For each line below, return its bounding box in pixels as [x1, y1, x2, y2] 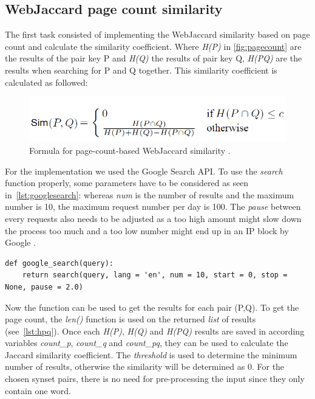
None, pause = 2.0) [5, 282, 83, 291]
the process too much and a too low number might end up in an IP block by [5, 224, 289, 237]
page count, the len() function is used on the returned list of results [5, 313, 256, 325]
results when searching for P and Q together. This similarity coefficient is [5, 63, 277, 76]
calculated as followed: [5, 75, 88, 88]
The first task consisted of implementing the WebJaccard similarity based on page [5, 28, 310, 41]
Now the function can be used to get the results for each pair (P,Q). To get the [5, 300, 299, 313]
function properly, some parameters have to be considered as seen [5, 176, 249, 189]
